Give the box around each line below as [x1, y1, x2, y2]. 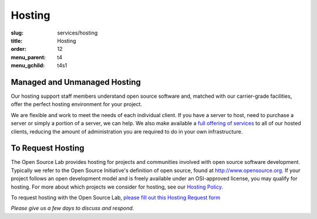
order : [11, 46, 26, 53]
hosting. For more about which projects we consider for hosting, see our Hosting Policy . [11, 183, 223, 190]
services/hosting [57, 29, 98, 36]
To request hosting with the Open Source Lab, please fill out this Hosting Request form [11, 194, 221, 201]
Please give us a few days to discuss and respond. [11, 205, 134, 212]
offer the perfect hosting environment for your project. [11, 101, 143, 108]
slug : [11, 29, 23, 36]
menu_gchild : [11, 62, 45, 69]
